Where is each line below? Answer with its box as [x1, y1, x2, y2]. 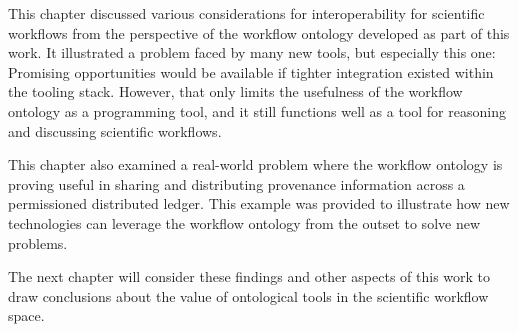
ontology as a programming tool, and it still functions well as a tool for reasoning [8, 100, 506, 121]
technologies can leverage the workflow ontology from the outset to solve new [8, 212, 481, 233]
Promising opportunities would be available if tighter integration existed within [8, 61, 494, 82]
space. [8, 305, 45, 326]
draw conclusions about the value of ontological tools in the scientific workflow [8, 285, 489, 306]
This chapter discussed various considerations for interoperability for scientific [8, 3, 485, 23]
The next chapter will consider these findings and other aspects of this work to [8, 266, 491, 287]
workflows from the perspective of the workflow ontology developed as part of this [8, 22, 510, 43]
